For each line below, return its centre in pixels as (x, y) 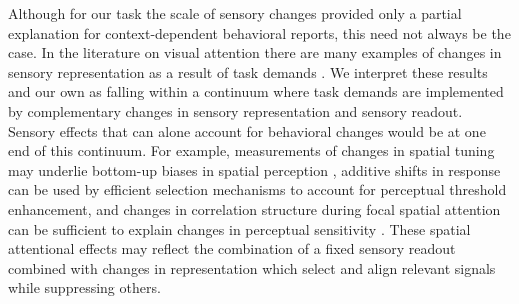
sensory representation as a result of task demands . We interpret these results (248, 71)
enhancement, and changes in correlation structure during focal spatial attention (254, 208)
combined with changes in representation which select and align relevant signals (252, 267)
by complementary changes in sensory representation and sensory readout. (235, 110)
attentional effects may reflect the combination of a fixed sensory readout (232, 248)
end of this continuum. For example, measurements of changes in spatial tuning (251, 150)
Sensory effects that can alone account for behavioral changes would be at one (247, 130)
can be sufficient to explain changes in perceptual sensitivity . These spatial (239, 228)
